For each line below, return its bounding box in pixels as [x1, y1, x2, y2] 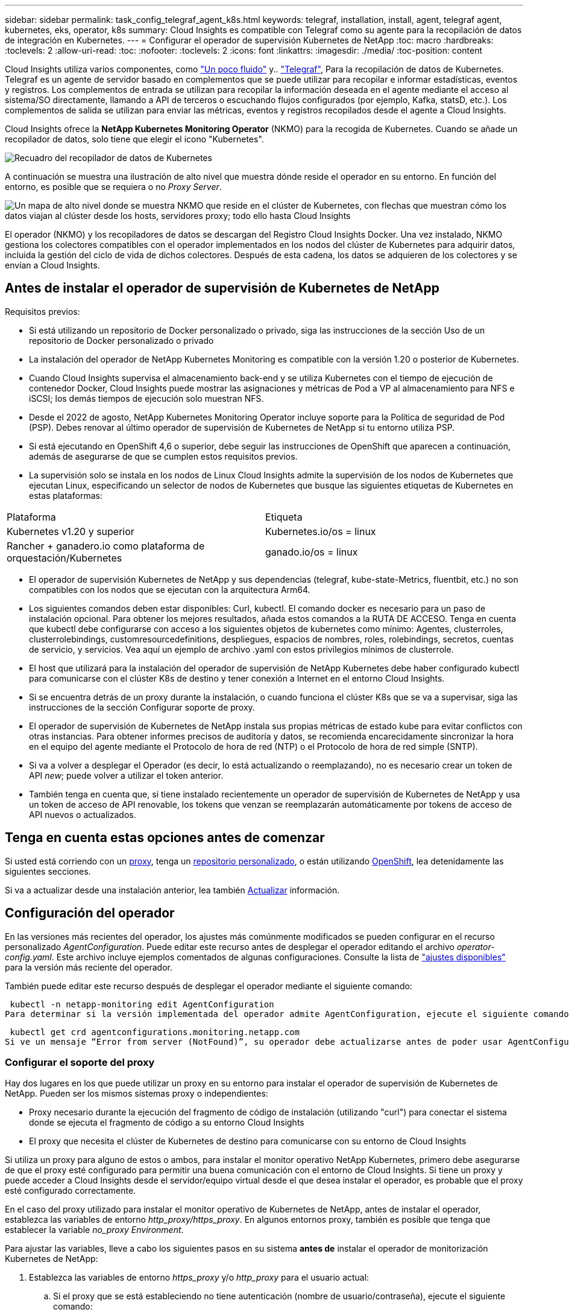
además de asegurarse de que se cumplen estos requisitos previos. [29, 451, 298, 461]
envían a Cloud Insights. [5, 260, 100, 270]
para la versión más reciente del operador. [5, 962, 172, 972]
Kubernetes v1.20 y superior [7, 525, 134, 537]
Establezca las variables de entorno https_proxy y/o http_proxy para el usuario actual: [29, 1272, 369, 1283]
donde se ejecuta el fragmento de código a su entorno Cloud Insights [29, 1117, 304, 1128]
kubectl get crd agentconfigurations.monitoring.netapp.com [10, 1027, 300, 1037]
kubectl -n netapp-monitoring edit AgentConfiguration [10, 999, 274, 1009]
